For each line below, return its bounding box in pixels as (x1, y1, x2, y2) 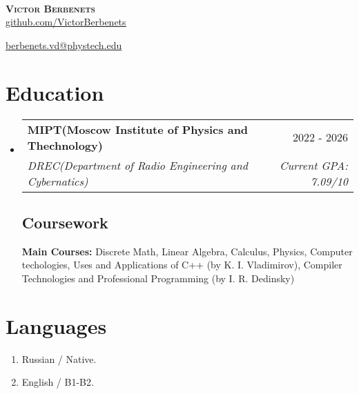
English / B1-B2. (21, 375, 94, 389)
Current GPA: (280, 157, 348, 173)
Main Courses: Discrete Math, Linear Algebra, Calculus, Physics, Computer (21, 244, 353, 258)
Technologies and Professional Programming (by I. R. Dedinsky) (21, 270, 295, 285)
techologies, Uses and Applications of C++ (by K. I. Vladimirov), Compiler (21, 257, 342, 272)
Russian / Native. (21, 351, 97, 366)
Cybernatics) (27, 173, 88, 189)
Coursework (21, 211, 108, 233)
